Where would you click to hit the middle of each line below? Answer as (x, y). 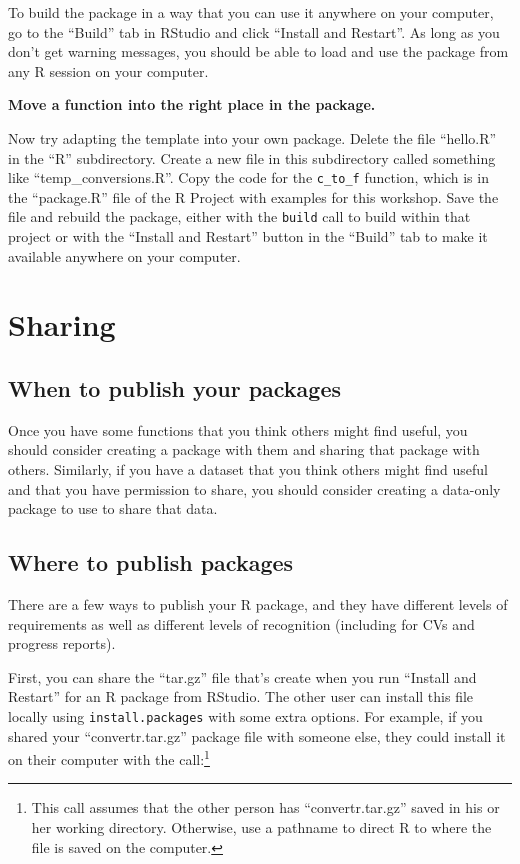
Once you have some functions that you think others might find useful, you (238, 429)
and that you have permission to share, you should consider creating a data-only (254, 488)
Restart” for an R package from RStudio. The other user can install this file (241, 696)
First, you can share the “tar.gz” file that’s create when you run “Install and (242, 676)
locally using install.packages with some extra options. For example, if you (245, 715)
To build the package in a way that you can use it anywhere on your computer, (251, 12)
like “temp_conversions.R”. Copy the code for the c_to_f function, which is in (248, 177)
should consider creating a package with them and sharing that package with (244, 449)
